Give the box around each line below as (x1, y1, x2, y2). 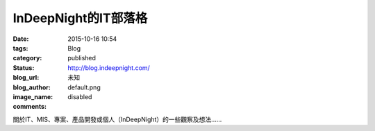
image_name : (12, 92, 53, 101)
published (67, 54, 97, 62)
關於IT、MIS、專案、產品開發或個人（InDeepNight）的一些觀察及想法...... (12, 115, 222, 123)
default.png (67, 83, 101, 91)
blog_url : (12, 73, 40, 82)
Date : (12, 35, 29, 43)
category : (12, 54, 42, 62)
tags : (12, 44, 28, 52)
